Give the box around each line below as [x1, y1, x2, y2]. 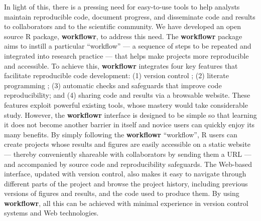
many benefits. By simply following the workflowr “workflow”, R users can [4, 129, 237, 139]
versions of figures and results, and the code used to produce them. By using [4, 188, 239, 198]
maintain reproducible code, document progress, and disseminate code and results [4, 11, 255, 22]
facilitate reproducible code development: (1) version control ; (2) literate [4, 70, 229, 81]
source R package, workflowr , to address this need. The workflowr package [4, 31, 242, 41]
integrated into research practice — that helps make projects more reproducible [4, 50, 249, 61]
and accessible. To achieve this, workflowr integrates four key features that [4, 60, 238, 71]
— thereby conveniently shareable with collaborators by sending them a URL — [4, 148, 251, 159]
